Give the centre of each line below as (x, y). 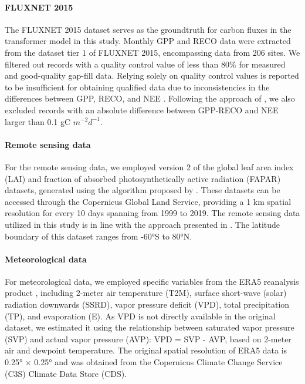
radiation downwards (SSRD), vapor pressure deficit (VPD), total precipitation (147, 304)
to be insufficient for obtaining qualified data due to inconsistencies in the (137, 87)
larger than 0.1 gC (38, 121)
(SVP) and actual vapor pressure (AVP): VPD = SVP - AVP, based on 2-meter (148, 338)
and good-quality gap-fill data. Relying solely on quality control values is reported (152, 75)
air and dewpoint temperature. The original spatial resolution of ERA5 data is (146, 350)
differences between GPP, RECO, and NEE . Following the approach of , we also (150, 98)
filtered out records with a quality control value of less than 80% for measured (145, 64)
